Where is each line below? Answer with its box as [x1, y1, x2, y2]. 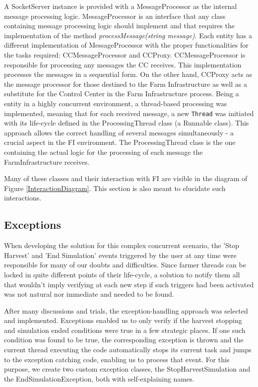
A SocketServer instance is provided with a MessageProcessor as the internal [4, 1, 237, 11]
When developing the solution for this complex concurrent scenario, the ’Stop [4, 240, 240, 251]
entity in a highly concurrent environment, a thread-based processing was [4, 98, 227, 108]
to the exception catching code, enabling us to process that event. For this [4, 354, 230, 364]
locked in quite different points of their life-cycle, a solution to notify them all [4, 269, 240, 279]
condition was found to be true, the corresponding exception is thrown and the [4, 334, 244, 345]
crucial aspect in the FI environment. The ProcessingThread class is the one [4, 137, 236, 147]
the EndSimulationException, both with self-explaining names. [4, 373, 194, 384]
